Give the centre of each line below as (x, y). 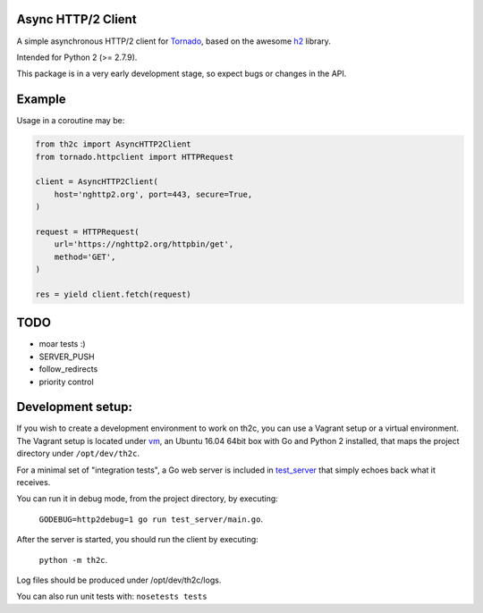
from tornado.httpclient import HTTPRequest (135, 157)
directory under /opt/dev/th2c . (78, 453)
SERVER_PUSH (67, 357)
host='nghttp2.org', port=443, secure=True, (153, 194)
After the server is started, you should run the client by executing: (137, 540)
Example (41, 100)
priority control (66, 382)
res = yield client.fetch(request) (113, 294)
